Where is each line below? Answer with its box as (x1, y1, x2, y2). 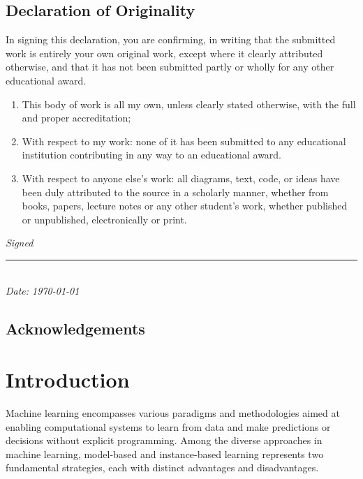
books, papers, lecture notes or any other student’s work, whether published (22, 198, 348, 213)
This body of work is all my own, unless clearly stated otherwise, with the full (22, 96, 356, 111)
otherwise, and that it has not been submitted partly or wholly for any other (6, 59, 334, 74)
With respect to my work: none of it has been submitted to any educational (22, 133, 346, 148)
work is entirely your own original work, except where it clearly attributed (6, 45, 323, 60)
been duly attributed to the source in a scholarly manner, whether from (22, 184, 329, 199)
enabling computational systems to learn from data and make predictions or (6, 419, 331, 434)
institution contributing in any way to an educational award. (22, 147, 282, 162)
